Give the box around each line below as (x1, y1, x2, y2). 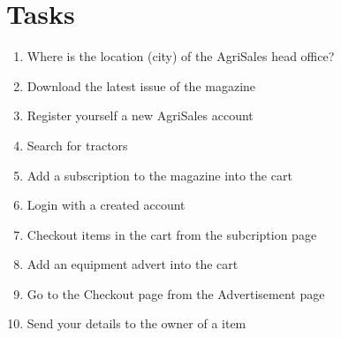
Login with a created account (27, 196, 186, 214)
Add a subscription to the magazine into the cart (27, 165, 292, 184)
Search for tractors (27, 135, 128, 154)
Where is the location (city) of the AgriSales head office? (27, 47, 335, 65)
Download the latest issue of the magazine (27, 76, 256, 95)
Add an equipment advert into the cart (27, 255, 239, 273)
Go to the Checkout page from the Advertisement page (27, 284, 325, 303)
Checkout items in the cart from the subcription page (27, 225, 317, 243)
